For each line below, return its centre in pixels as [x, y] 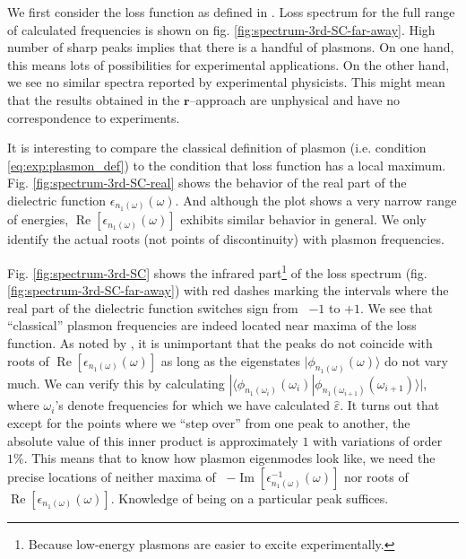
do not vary [416, 360]
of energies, [38, 219]
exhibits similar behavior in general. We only [303, 219]
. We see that [396, 307]
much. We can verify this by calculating [116, 383]
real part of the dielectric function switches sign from [153, 307]
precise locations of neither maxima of [112, 476]
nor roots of [376, 476]
